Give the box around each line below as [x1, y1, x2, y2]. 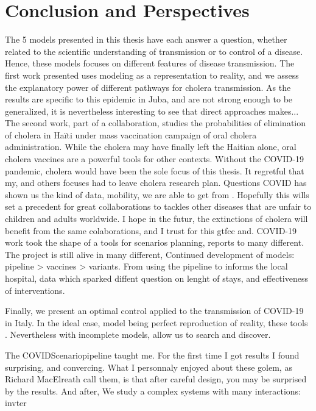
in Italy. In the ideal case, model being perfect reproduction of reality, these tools [5, 316, 308, 329]
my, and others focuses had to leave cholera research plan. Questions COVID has [5, 176, 307, 189]
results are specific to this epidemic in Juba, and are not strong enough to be [5, 93, 293, 105]
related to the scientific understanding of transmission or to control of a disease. [5, 45, 303, 57]
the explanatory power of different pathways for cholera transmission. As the [5, 80, 291, 93]
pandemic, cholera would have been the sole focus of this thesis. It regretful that [5, 164, 304, 177]
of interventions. [5, 284, 65, 296]
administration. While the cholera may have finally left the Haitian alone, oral [5, 140, 297, 153]
